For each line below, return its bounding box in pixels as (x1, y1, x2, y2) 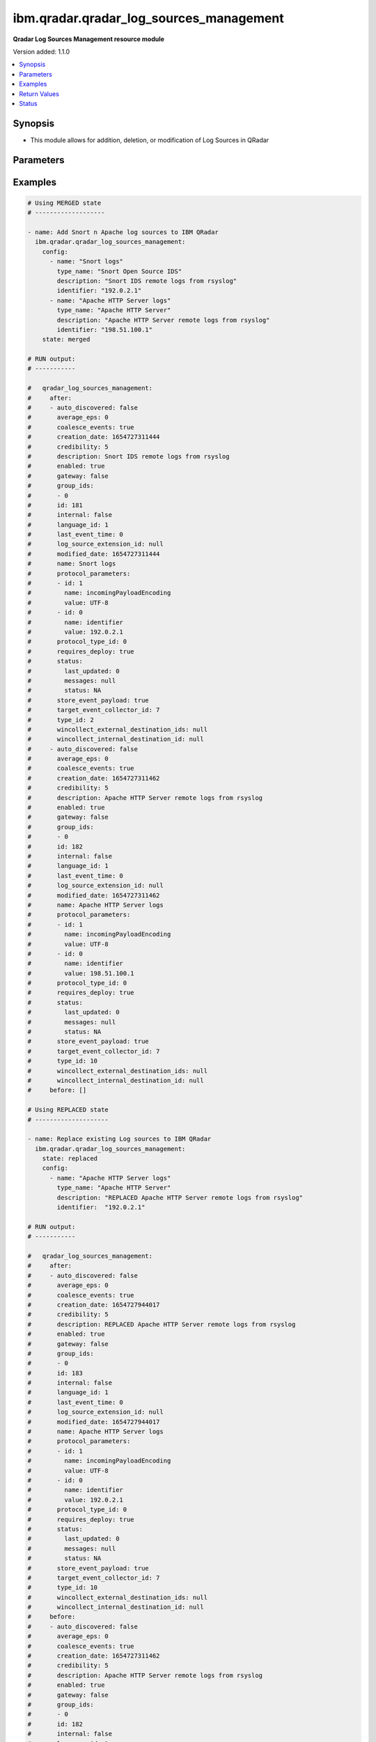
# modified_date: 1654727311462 (27, 891, 160, 899)
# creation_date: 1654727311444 (27, 433, 160, 441)
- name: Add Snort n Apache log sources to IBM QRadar (27, 228, 219, 236)
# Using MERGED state (27, 199, 102, 207)
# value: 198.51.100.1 (27, 969, 135, 977)
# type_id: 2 (27, 716, 94, 724)
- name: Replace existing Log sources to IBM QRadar (27, 1135, 212, 1143)
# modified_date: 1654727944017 (27, 1418, 160, 1426)
